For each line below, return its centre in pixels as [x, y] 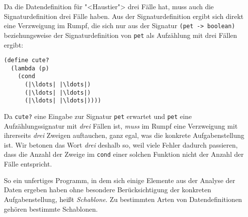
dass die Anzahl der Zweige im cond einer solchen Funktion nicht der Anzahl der [124, 154]
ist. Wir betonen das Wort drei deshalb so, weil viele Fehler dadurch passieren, [121, 144]
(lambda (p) [30, 68]
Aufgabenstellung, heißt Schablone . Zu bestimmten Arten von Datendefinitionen [123, 199]
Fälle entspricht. [28, 164]
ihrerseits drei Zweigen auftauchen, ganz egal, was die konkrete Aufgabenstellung [124, 135]
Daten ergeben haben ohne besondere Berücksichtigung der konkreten [107, 190]
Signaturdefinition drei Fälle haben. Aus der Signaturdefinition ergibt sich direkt [124, 16]
